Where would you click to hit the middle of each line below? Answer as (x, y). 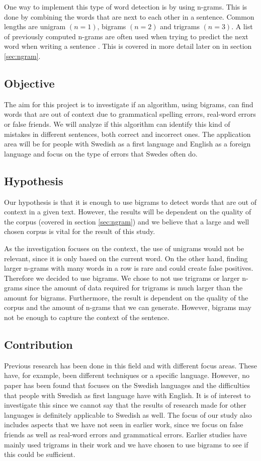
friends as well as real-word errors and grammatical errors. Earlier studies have (125, 435)
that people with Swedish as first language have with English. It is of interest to (127, 395)
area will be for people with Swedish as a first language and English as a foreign (127, 144)
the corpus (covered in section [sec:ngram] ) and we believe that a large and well (127, 221)
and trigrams (180, 26)
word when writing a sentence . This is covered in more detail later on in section (128, 46)
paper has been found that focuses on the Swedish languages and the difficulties (127, 385)
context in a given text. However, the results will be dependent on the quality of (128, 212)
